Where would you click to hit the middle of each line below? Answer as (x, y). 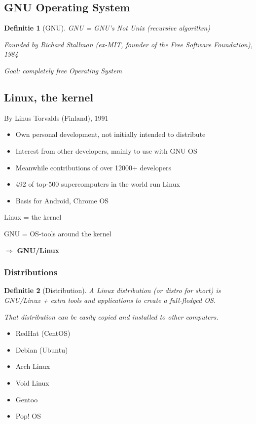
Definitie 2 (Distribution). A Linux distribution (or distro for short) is (112, 290)
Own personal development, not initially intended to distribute (110, 134)
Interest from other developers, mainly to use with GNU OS (106, 150)
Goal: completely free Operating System (63, 70)
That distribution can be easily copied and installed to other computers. (111, 316)
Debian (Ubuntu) (42, 349)
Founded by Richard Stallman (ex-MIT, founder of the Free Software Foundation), (128, 44)
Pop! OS (28, 416)
